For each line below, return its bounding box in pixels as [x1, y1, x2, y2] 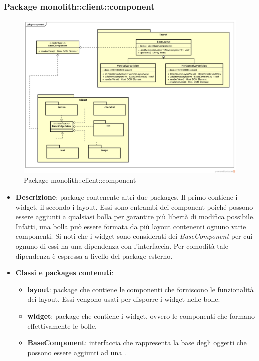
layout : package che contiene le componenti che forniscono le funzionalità [27, 284, 254, 294]
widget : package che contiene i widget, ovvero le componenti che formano [27, 310, 255, 321]
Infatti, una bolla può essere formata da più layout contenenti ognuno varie [15, 221, 246, 231]
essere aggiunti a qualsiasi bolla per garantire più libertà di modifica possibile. [15, 211, 255, 222]
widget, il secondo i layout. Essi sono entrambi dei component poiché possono [15, 201, 253, 212]
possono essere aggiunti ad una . [27, 347, 126, 357]
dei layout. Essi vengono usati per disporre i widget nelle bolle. [27, 294, 220, 304]
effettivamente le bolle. [27, 320, 97, 331]
